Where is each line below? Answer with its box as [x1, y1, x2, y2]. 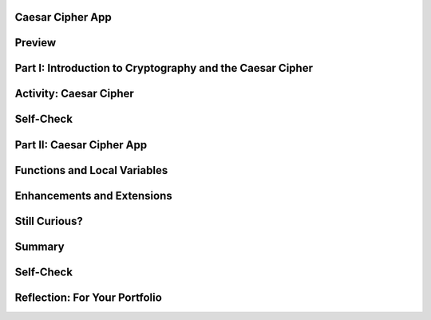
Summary [14, 239, 65, 253]
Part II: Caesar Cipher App [14, 138, 148, 152]
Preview [14, 36, 57, 49]
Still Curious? [14, 214, 83, 227]
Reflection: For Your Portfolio [14, 290, 163, 304]
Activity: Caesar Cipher [14, 87, 135, 101]
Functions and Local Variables [14, 164, 168, 177]
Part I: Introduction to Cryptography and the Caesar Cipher [14, 61, 313, 75]
